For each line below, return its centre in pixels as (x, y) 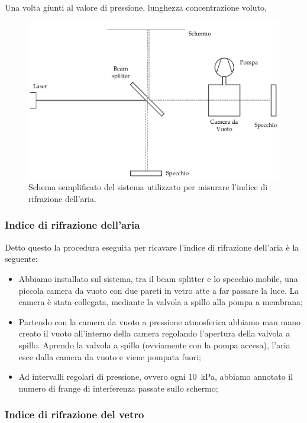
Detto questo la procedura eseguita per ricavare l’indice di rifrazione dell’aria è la (152, 247)
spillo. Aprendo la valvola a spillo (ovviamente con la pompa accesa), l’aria (154, 345)
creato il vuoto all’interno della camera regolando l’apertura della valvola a (154, 333)
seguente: (21, 259)
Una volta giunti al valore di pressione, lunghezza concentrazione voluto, (136, 7)
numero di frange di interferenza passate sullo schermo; (118, 388)
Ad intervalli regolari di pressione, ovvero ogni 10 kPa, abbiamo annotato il (156, 376)
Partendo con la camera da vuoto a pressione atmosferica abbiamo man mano (159, 321)
